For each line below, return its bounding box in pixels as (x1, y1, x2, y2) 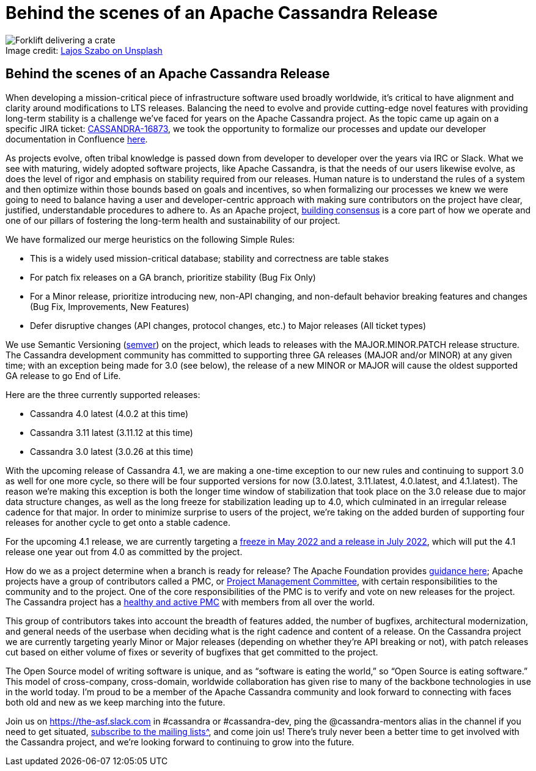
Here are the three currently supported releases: (6, 389, 200, 400)
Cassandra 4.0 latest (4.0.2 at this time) (30, 408, 189, 419)
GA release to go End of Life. (6, 370, 121, 381)
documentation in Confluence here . (6, 133, 148, 144)
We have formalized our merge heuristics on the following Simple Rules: (6, 234, 295, 245)
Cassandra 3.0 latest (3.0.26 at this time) (30, 446, 194, 457)
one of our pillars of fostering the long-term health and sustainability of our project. (6, 215, 340, 226)
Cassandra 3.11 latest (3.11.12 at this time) (30, 427, 193, 438)
